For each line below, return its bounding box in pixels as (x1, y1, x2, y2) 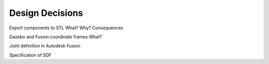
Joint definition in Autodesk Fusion (9, 43, 81, 49)
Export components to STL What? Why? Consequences (9, 25, 124, 31)
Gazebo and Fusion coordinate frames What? (9, 34, 102, 40)
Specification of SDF (9, 52, 52, 58)
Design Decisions (9, 7, 83, 18)
